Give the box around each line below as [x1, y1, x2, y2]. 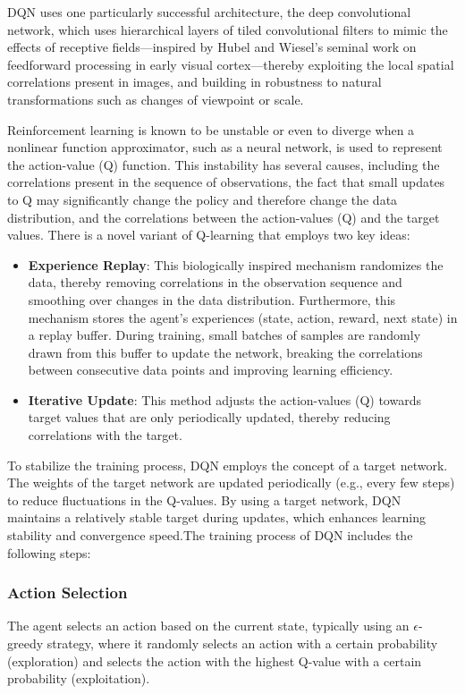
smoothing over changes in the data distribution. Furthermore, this [28, 290, 396, 309]
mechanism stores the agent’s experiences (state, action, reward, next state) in [28, 308, 458, 326]
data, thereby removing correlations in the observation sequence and [28, 273, 402, 292]
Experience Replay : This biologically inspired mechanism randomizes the [28, 255, 444, 274]
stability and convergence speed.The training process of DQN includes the [7, 526, 413, 545]
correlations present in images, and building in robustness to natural [7, 72, 382, 91]
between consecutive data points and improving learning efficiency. [28, 360, 393, 379]
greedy [7, 634, 44, 653]
